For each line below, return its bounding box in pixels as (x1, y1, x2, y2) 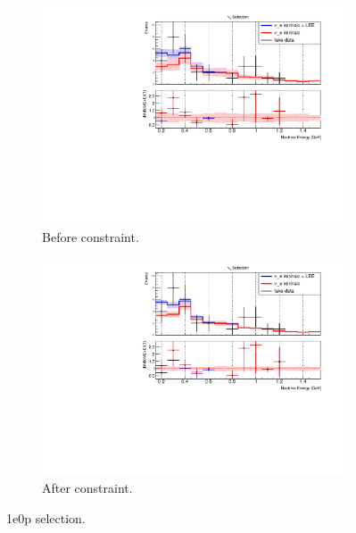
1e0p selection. (6, 508, 86, 527)
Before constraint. (42, 227, 139, 246)
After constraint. (42, 479, 133, 496)
